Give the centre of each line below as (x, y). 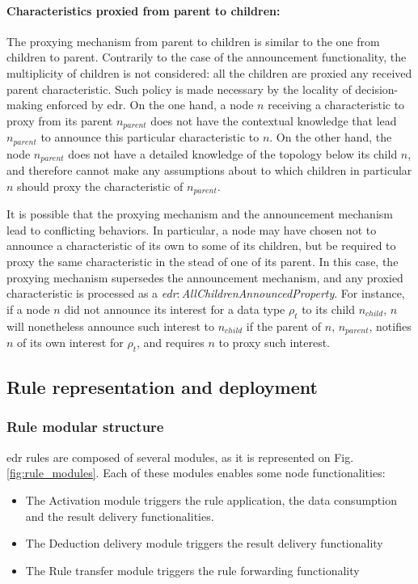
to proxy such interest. (274, 342)
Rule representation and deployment (162, 387)
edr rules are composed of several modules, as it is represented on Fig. (180, 457)
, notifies (390, 326)
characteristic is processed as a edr (92, 293)
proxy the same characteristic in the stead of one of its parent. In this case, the (203, 261)
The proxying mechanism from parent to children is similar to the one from (193, 41)
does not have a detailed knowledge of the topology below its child (233, 153)
